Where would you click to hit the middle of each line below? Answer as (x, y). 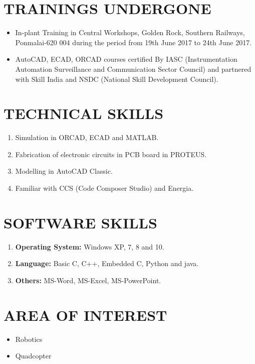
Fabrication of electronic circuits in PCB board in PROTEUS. (111, 154)
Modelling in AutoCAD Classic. (64, 171)
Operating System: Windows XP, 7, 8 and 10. (90, 246)
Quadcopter (33, 356)
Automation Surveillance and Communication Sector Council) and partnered (133, 69)
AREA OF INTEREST (85, 315)
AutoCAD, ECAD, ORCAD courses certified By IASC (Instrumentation (126, 59)
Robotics (29, 339)
